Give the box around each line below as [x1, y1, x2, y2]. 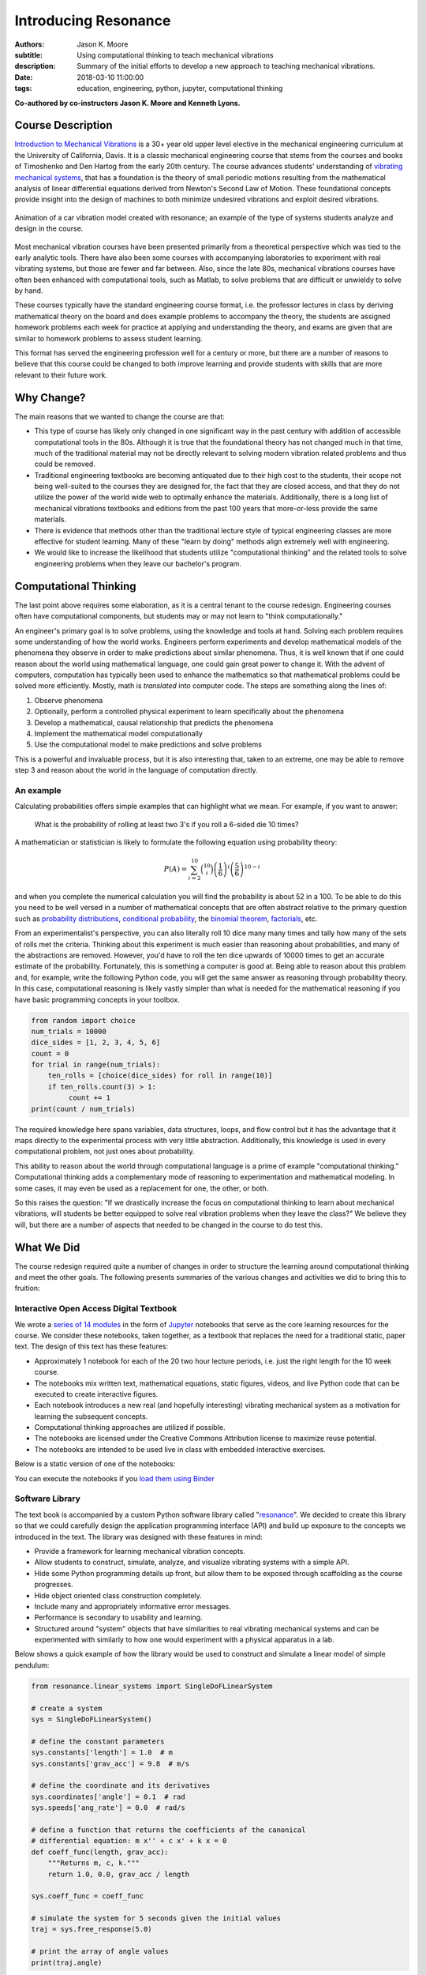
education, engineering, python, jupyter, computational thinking [77, 84, 283, 93]
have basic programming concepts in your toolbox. [14, 995, 181, 1004]
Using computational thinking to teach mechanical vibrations [77, 50, 274, 59]
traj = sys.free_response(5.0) [31, 1924, 153, 1934]
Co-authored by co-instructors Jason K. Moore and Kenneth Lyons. [14, 98, 241, 107]
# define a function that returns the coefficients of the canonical [31, 1825, 306, 1834]
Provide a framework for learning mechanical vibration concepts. [34, 1546, 246, 1556]
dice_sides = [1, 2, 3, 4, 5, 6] [31, 1038, 161, 1047]
